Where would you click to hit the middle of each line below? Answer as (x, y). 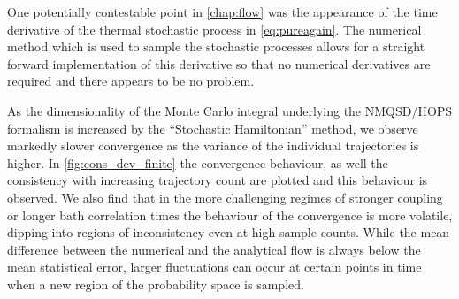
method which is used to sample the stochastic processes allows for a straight (216, 46)
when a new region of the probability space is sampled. (156, 284)
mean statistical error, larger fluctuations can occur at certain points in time (214, 267)
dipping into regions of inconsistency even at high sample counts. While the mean (229, 232)
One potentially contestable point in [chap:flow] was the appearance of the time (222, 11)
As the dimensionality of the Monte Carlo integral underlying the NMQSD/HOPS (230, 110)
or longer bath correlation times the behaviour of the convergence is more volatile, (230, 215)
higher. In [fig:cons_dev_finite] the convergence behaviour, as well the (198, 162)
